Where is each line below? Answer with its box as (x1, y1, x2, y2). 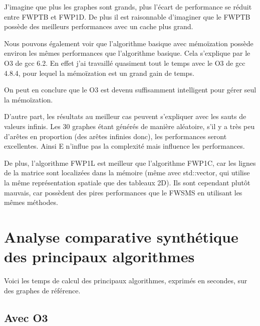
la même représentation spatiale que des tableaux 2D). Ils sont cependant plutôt (4, 177, 250, 187)
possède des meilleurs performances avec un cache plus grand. (4, 21, 193, 32)
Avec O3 (4, 309, 48, 325)
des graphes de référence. (4, 285, 81, 295)
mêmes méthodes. (4, 197, 58, 207)
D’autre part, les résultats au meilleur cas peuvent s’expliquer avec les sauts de (4, 111, 246, 122)
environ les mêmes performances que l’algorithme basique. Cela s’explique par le (4, 48, 250, 58)
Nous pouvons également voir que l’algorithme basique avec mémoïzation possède (4, 38, 253, 48)
